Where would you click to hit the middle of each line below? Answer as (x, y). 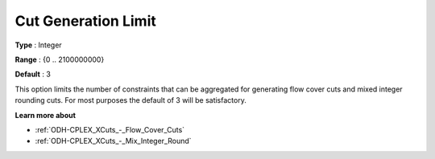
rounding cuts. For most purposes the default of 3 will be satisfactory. (131, 100)
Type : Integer (38, 45)
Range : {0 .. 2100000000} (60, 59)
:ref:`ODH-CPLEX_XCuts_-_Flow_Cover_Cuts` (110, 129)
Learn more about (46, 115)
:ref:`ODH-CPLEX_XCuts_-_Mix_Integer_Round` (114, 141)
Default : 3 (33, 74)
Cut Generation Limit (85, 21)
